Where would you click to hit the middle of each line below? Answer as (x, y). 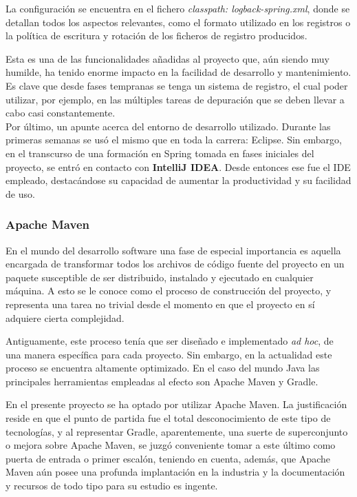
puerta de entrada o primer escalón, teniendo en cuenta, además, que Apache (168, 458)
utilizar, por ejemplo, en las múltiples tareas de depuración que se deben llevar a (175, 99)
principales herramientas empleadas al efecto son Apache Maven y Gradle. (162, 381)
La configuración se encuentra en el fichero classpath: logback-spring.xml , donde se (178, 8)
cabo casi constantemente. (61, 113)
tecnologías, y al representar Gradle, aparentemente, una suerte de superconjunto (177, 431)
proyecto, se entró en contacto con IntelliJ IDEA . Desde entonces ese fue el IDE (178, 166)
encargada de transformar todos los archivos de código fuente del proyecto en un (175, 264)
